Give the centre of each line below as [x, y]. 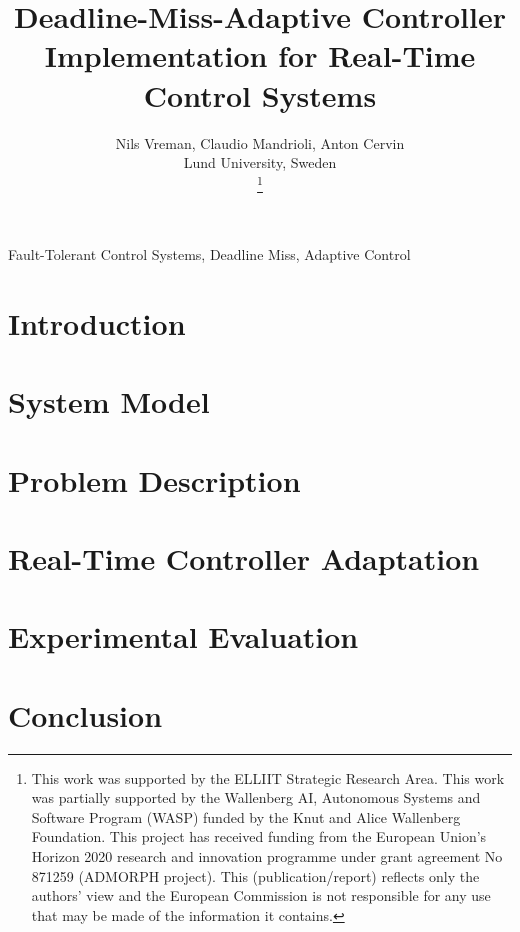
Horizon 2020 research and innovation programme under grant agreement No [267, 855]
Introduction [97, 322]
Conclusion [85, 714]
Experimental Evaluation [183, 636]
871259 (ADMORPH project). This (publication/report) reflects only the [255, 875]
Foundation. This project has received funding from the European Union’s [259, 836]
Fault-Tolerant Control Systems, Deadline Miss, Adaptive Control [209, 254]
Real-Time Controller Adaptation [244, 557]
